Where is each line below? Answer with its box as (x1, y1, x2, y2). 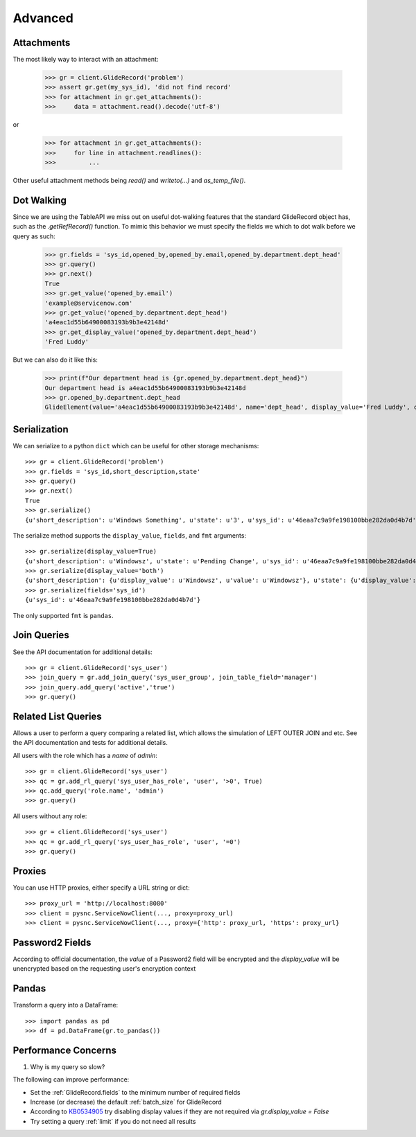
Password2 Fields (12, 936, 92, 949)
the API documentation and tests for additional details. (12, 739, 168, 747)
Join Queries (12, 629, 69, 641)
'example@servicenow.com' (44, 299, 133, 307)
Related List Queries (12, 710, 102, 722)
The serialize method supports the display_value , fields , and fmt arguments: (12, 531, 246, 540)
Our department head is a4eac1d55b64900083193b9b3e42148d (44, 384, 246, 391)
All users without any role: (12, 811, 87, 820)
